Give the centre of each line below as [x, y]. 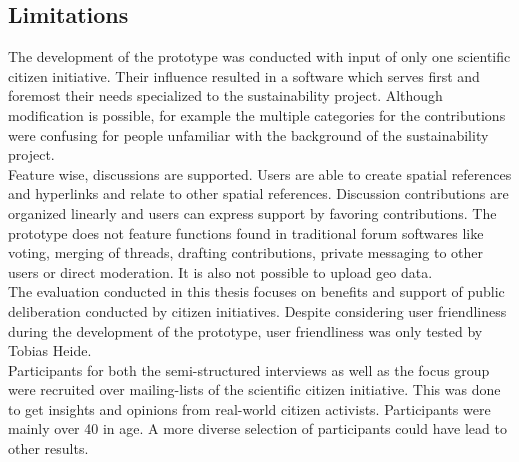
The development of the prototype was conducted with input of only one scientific [259, 56]
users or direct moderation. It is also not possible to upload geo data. [220, 271]
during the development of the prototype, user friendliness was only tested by [245, 330]
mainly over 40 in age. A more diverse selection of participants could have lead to [257, 428]
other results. [48, 448]
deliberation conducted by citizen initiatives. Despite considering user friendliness [257, 310]
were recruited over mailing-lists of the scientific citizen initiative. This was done [254, 389]
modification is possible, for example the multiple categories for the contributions [257, 114]
